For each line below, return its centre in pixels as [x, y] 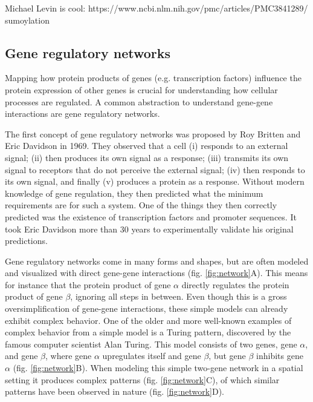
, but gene [227, 356]
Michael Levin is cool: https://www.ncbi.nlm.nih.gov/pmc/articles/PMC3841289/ [156, 8]
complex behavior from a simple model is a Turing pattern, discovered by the [148, 332]
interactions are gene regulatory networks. [82, 114]
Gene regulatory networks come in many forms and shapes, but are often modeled [157, 261]
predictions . [26, 241]
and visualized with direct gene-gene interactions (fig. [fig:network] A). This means [156, 273]
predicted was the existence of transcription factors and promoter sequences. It [151, 216]
